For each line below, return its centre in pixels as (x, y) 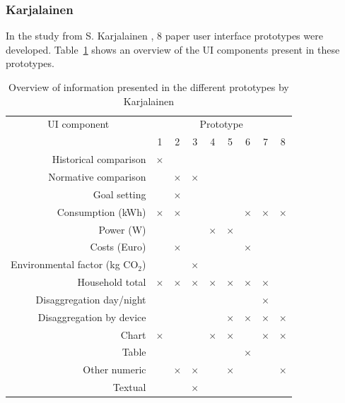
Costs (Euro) (118, 247)
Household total (112, 282)
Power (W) (122, 229)
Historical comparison (99, 159)
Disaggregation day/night (91, 299)
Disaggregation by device (92, 317)
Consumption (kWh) (101, 211)
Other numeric (115, 369)
